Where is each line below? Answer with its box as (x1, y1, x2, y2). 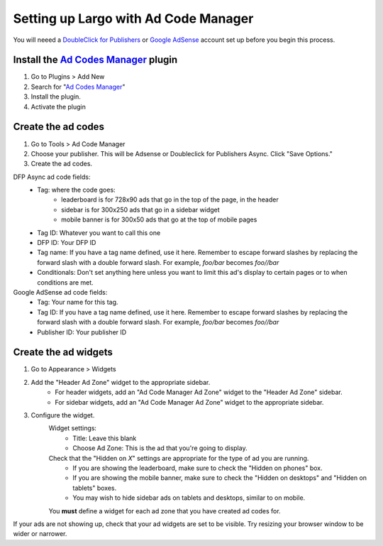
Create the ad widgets (13, 346, 113, 359)
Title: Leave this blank (72, 434, 137, 442)
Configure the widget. (30, 411, 95, 420)
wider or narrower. (13, 530, 67, 538)
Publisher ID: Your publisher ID (37, 327, 127, 337)
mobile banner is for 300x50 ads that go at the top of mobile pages (61, 215, 257, 224)
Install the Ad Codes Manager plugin (13, 54, 178, 66)
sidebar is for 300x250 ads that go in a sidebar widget (61, 205, 220, 214)
